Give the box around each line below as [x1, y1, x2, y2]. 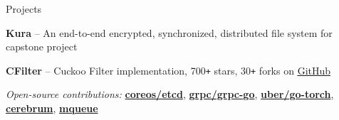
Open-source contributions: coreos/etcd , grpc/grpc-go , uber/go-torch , [6, 87, 334, 102]
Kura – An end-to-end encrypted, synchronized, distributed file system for [6, 25, 333, 40]
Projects [6, 1, 42, 16]
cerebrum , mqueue [6, 101, 98, 116]
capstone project [6, 39, 78, 54]
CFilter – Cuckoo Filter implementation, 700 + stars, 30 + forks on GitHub [6, 62, 331, 77]
